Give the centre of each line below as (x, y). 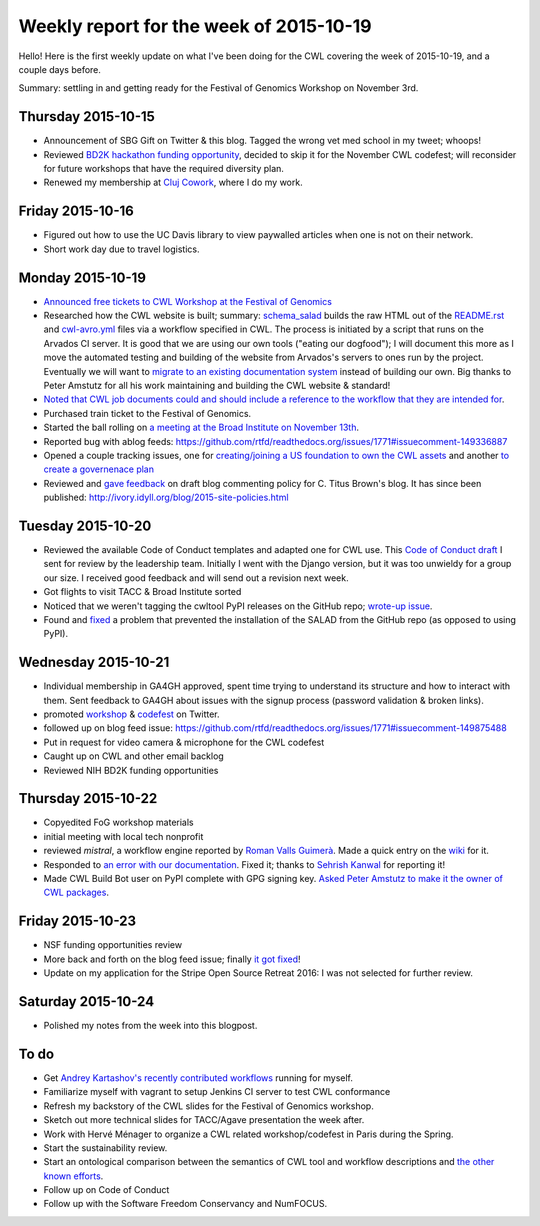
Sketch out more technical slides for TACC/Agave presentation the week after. (204, 1120)
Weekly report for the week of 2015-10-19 (195, 26)
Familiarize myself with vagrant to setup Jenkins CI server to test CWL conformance (217, 1092)
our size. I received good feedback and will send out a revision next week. (196, 577)
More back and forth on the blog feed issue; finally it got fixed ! (172, 959)
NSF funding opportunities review (113, 945)
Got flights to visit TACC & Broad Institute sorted (142, 592)
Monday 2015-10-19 (82, 277)
